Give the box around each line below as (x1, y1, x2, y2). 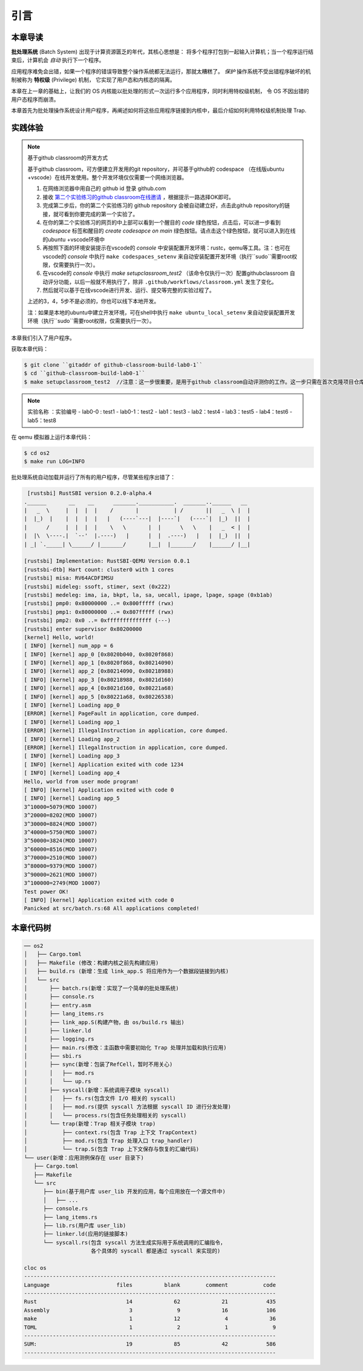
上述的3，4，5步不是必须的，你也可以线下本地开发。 (27, 297, 160, 305)
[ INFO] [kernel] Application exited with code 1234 (24, 761, 184, 768)
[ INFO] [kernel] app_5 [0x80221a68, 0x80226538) (24, 693, 174, 700)
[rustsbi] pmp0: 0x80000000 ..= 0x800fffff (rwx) (24, 600, 174, 607)
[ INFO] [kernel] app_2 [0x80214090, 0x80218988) (24, 668, 174, 675)
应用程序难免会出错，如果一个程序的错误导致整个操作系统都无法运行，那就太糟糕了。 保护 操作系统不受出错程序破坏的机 (11, 67, 311, 75)
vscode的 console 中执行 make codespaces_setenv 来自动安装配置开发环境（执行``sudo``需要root (42, 253, 292, 260)
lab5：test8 (27, 417, 57, 424)
